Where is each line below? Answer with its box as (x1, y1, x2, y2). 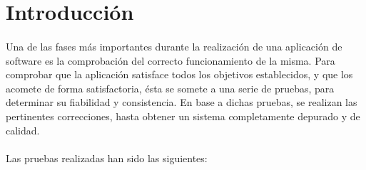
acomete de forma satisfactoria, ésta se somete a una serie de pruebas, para (6, 80, 335, 95)
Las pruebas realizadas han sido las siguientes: (6, 150, 208, 165)
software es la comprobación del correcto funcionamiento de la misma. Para (6, 53, 335, 68)
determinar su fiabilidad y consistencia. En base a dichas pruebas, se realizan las (6, 95, 357, 110)
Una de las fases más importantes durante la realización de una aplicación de (6, 38, 342, 53)
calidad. (6, 122, 40, 137)
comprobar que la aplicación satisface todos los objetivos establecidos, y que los (6, 67, 353, 82)
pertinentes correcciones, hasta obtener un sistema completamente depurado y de (6, 108, 360, 123)
